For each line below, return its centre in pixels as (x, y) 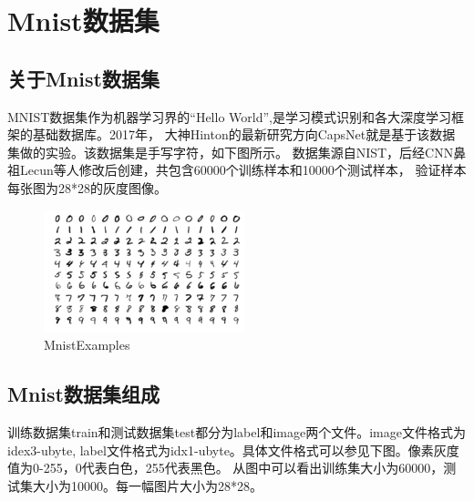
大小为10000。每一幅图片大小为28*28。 (147, 485)
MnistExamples (87, 345)
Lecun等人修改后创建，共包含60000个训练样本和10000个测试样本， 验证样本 (243, 170)
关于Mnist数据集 (83, 78)
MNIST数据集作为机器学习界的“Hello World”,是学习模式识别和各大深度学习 (229, 116)
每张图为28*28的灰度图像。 (87, 187)
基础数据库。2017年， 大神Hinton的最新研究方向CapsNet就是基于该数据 (244, 134)
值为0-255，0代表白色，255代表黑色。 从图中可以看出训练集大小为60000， (226, 468)
